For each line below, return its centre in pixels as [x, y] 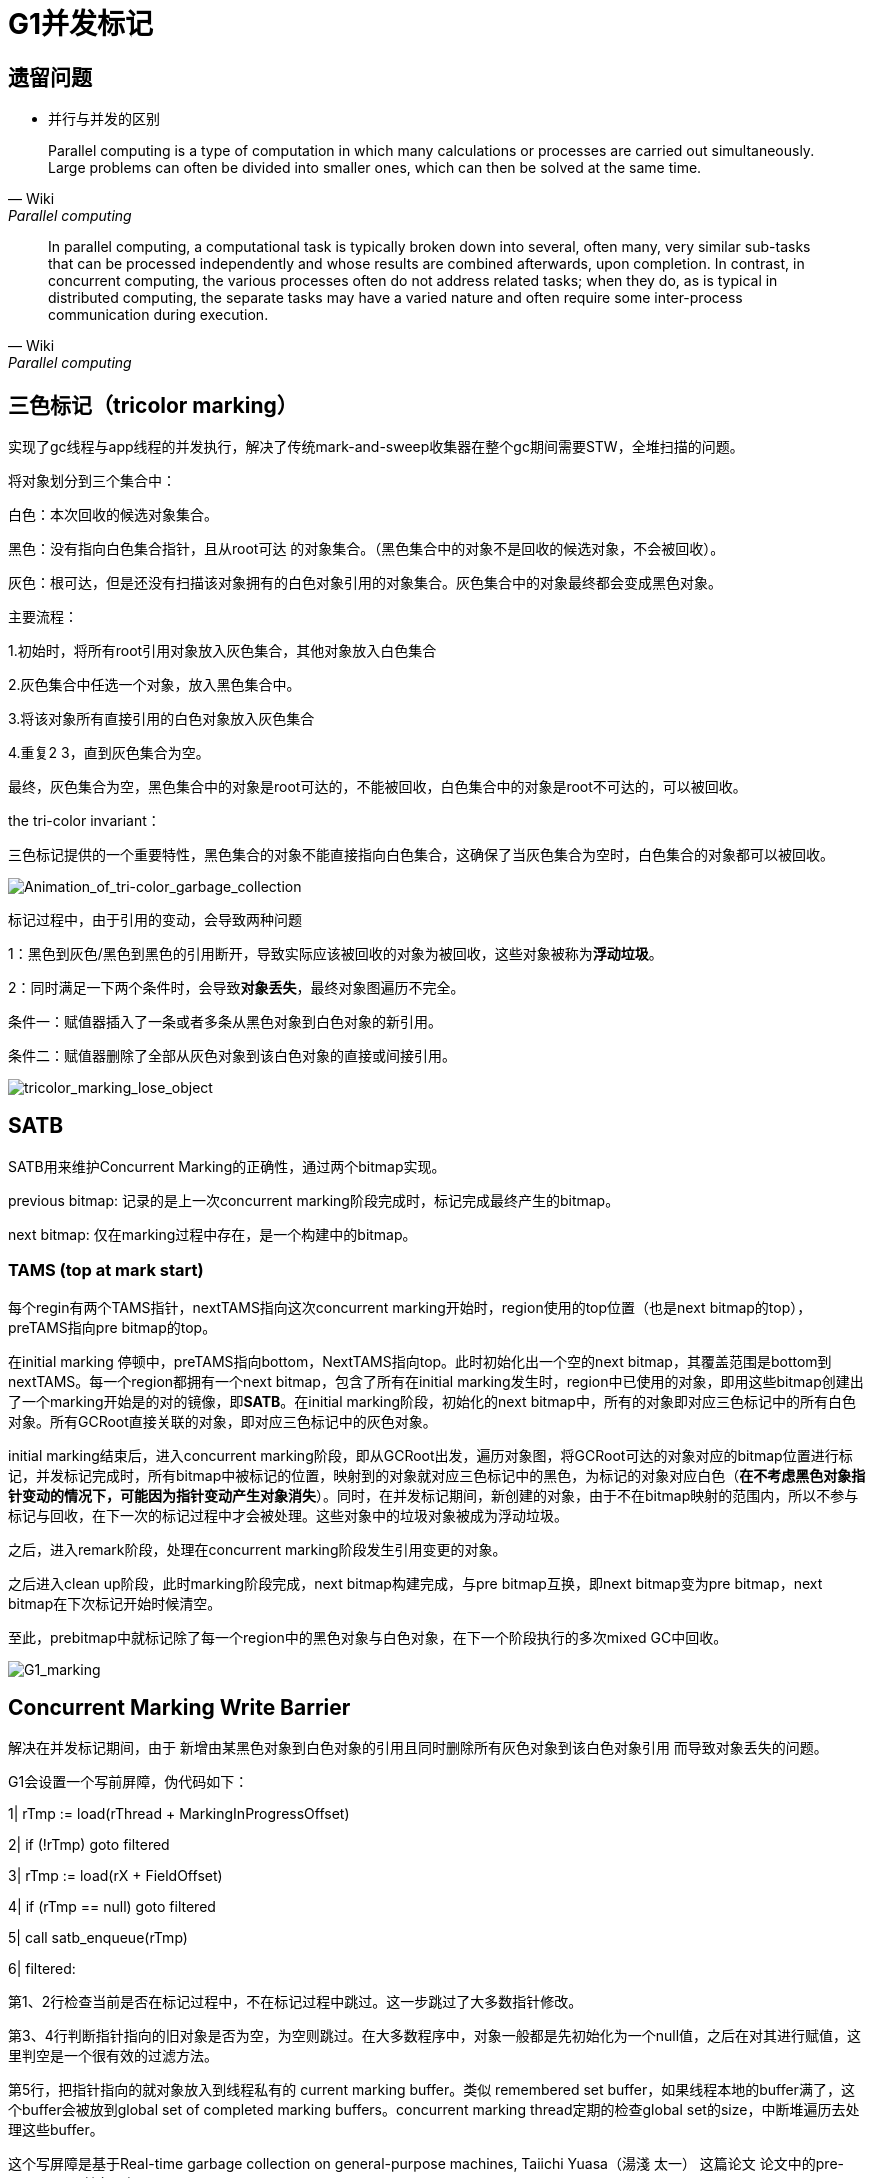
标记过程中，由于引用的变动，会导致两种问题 [155, 920]
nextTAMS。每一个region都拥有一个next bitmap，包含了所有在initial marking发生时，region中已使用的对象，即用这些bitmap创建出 [436, 1381]
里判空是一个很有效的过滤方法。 [113, 2056]
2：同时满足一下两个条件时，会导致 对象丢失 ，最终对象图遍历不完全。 [236, 988]
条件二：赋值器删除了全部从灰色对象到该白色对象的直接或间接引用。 [232, 1056]
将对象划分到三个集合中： [92, 481]
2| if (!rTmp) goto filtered [89, 1845]
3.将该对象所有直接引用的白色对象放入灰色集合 [161, 719]
